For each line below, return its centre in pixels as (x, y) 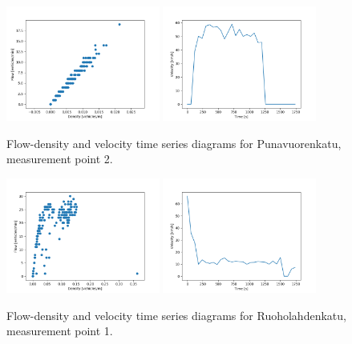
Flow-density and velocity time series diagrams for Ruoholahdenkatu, (176, 315)
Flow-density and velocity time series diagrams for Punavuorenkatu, (174, 143)
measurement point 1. (60, 331)
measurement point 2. (60, 159)
